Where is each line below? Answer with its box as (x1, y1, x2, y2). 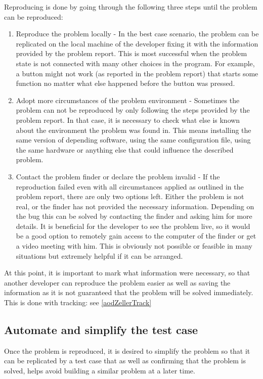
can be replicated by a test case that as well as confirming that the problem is (4, 355, 246, 366)
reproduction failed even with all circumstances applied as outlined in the (16, 181, 244, 192)
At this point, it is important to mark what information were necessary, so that (4, 267, 250, 278)
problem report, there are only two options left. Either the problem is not (16, 191, 244, 202)
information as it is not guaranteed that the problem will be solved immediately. (4, 287, 253, 298)
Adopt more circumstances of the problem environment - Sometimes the (16, 94, 240, 105)
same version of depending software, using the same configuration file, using (16, 134, 251, 145)
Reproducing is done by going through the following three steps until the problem (4, 2, 257, 12)
